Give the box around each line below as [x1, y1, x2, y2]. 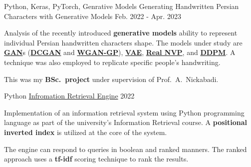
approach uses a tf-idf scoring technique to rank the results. [4, 153, 189, 164]
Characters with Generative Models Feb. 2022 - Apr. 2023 [4, 10, 181, 21]
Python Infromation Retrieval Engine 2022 [4, 90, 135, 101]
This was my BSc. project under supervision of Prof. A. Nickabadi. [4, 73, 219, 84]
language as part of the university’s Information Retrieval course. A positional [4, 117, 248, 127]
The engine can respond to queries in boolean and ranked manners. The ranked [4, 143, 247, 154]
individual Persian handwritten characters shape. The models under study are [4, 37, 243, 47]
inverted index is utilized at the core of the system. [4, 126, 167, 137]
